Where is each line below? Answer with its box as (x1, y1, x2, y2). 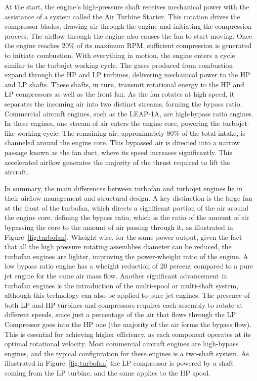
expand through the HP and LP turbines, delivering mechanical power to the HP (4, 69, 250, 80)
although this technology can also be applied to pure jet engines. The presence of (4, 290, 250, 300)
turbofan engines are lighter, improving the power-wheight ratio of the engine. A (4, 251, 249, 261)
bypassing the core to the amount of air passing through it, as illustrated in (4, 222, 233, 232)
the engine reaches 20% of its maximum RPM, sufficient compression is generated (4, 40, 252, 51)
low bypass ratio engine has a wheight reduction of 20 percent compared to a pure (4, 261, 254, 271)
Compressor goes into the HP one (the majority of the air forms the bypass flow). (4, 319, 252, 329)
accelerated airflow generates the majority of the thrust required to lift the (4, 157, 230, 167)
